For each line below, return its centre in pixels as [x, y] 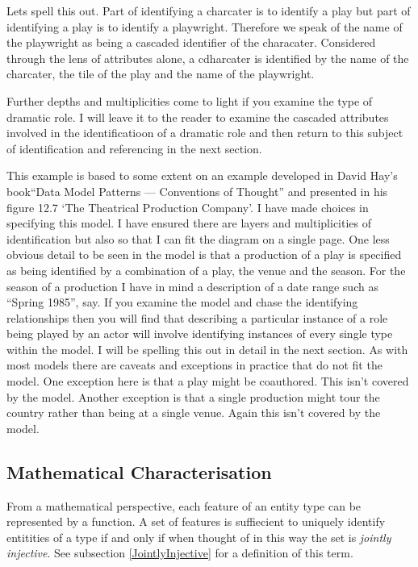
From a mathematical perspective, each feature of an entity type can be [184, 505]
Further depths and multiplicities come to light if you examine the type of [190, 100]
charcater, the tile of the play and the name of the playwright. [161, 74]
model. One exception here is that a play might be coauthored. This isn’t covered [208, 381]
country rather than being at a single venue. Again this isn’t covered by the [194, 413]
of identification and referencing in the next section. [134, 148]
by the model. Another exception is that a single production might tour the [193, 396]
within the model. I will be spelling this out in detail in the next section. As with [207, 349]
